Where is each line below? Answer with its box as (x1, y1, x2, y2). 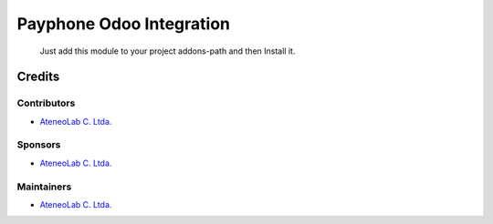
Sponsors (16, 138, 61, 151)
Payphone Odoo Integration (16, 14, 230, 34)
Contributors (16, 97, 76, 109)
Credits (16, 69, 60, 85)
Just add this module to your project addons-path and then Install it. (39, 46, 296, 56)
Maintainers (16, 180, 72, 193)
